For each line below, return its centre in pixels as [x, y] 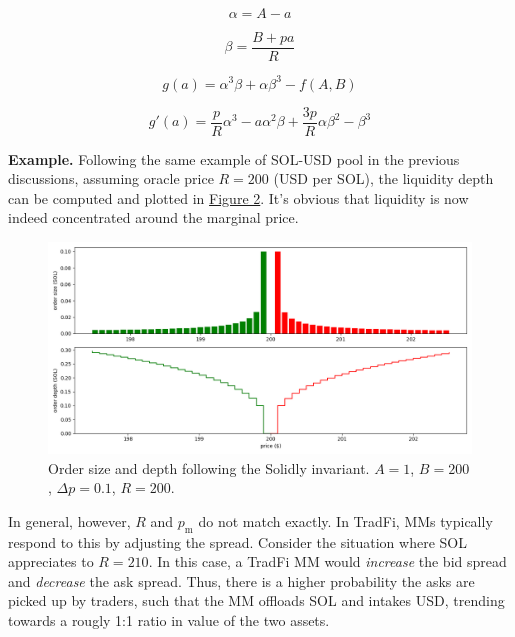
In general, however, [69, 520]
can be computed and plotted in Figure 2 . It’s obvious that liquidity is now [238, 197]
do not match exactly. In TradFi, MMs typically [345, 520]
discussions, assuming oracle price [111, 178]
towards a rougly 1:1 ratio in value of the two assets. [169, 619]
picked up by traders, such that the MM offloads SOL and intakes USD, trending [256, 600]
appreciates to [51, 561]
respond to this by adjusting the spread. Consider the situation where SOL [237, 541]
